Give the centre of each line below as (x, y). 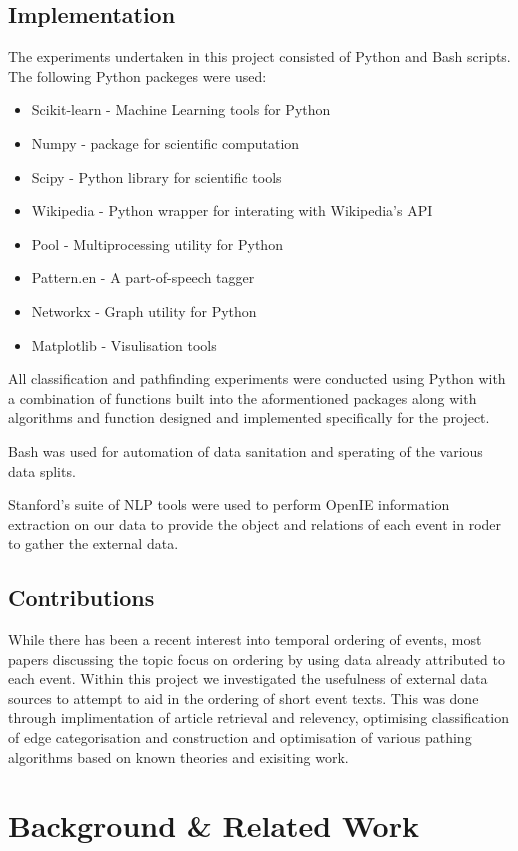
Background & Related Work (213, 825)
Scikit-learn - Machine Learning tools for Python (181, 109)
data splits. (42, 470)
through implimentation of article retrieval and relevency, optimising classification (258, 717)
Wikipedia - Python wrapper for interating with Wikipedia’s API (232, 210)
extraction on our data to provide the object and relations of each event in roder (255, 523)
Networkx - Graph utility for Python (144, 310)
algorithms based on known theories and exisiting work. (178, 756)
